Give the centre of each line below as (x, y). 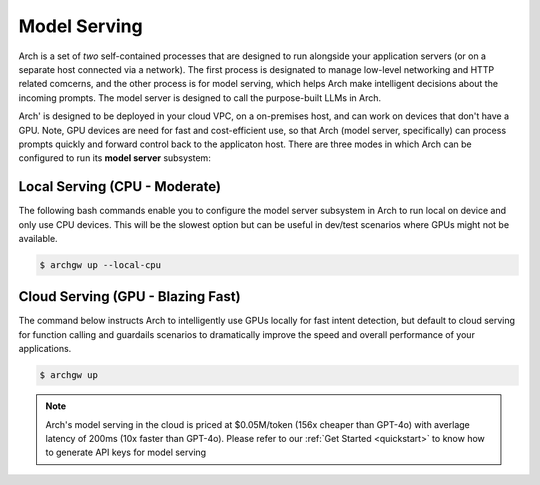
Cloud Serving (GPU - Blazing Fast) (129, 296)
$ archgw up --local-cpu (100, 264)
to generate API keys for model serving (126, 452)
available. (38, 238)
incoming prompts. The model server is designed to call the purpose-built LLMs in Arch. (200, 97)
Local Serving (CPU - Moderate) (120, 186)
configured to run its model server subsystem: (115, 158)
